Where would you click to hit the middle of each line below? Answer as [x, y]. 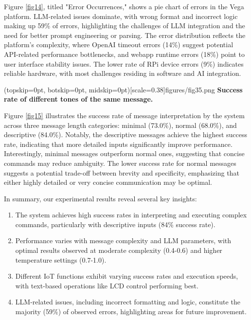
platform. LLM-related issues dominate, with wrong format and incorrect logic [121, 16]
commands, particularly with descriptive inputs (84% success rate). [115, 224]
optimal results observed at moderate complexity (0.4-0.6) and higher [119, 250]
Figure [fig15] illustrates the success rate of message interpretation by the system [124, 115]
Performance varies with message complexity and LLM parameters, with [123, 240]
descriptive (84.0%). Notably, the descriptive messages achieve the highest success [126, 134]
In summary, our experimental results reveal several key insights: [100, 198]
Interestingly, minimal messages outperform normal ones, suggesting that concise [124, 153]
